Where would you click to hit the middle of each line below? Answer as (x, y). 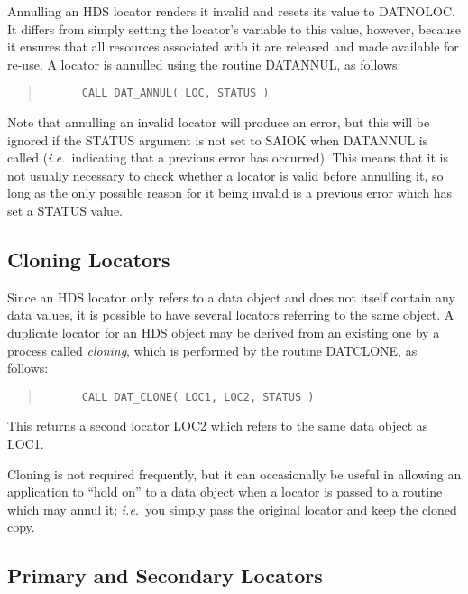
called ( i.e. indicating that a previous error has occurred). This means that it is (228, 158)
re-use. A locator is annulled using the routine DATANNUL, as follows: (204, 64)
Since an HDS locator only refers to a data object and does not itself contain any (231, 297)
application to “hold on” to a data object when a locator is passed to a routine (225, 492)
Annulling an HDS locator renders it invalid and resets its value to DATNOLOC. (231, 11)
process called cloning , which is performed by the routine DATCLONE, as (212, 350)
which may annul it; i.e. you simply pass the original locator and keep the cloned (232, 509)
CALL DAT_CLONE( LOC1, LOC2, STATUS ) (198, 397)
